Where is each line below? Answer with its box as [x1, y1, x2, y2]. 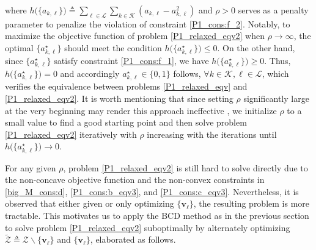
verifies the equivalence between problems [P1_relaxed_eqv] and [5, 80, 248, 93]
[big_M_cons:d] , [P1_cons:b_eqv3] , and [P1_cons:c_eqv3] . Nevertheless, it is [5, 185, 299, 198]
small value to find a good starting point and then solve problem [5, 116, 247, 129]
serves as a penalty [238, 4, 309, 16]
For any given [5, 161, 56, 174]
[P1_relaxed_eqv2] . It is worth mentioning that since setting [5, 92, 233, 105]
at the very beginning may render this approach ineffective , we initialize [5, 104, 277, 116]
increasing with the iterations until [147, 127, 277, 140]
